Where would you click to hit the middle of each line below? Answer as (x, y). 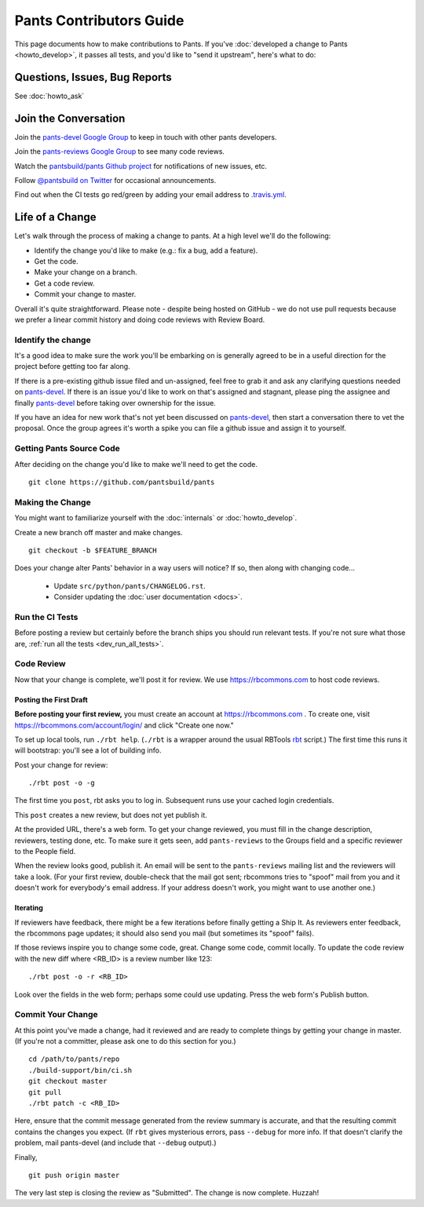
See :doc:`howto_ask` (49, 96)
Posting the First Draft (51, 699)
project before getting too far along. (72, 366)
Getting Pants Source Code (68, 449)
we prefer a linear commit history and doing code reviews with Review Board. (140, 319)
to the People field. (45, 851)
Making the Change (53, 502)
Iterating (29, 908)
